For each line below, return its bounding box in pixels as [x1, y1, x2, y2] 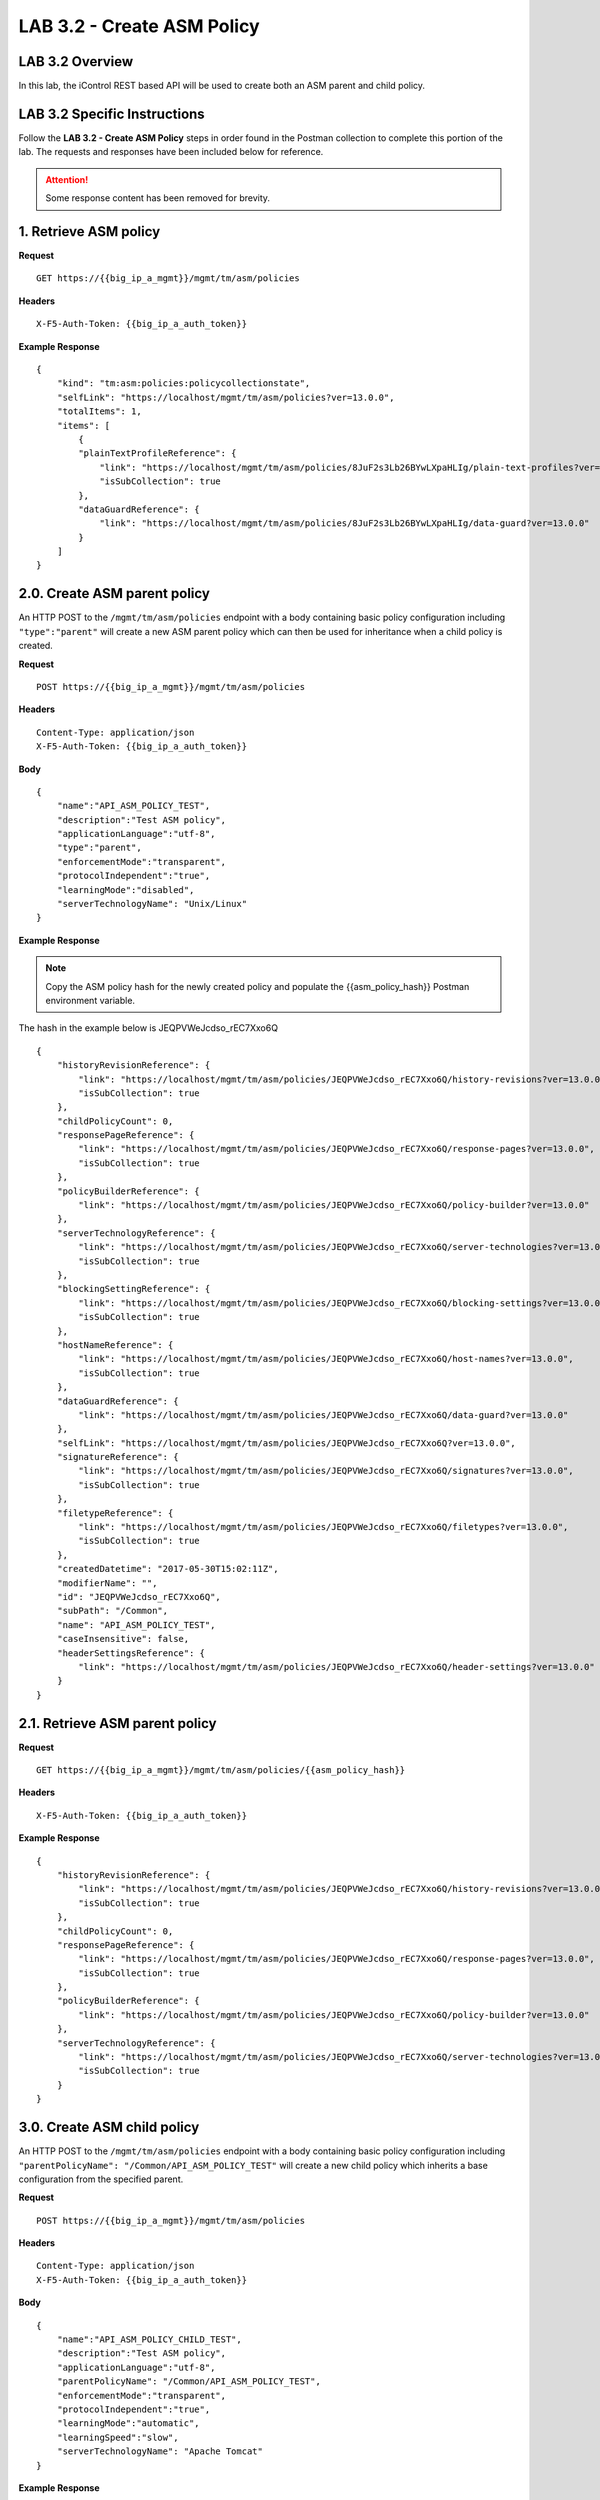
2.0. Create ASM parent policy [18, 585, 210, 602]
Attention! [45, 173, 89, 185]
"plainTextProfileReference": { [78, 448, 237, 459]
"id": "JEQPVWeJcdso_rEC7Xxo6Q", [56, 1591, 222, 1602]
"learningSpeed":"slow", [56, 2431, 179, 2443]
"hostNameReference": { [56, 1339, 174, 1350]
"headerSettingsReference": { [56, 1647, 205, 1659]
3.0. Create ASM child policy [18, 2119, 200, 2136]
